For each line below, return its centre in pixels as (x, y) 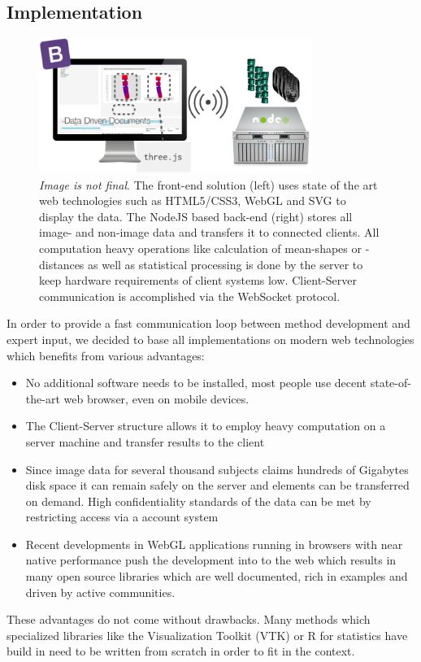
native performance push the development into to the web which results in (211, 560)
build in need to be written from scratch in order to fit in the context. (181, 651)
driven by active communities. (100, 592)
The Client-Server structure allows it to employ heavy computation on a (206, 426)
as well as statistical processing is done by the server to (226, 264)
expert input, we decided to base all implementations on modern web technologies (210, 339)
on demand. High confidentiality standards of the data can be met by (198, 501)
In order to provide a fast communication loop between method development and (208, 323)
